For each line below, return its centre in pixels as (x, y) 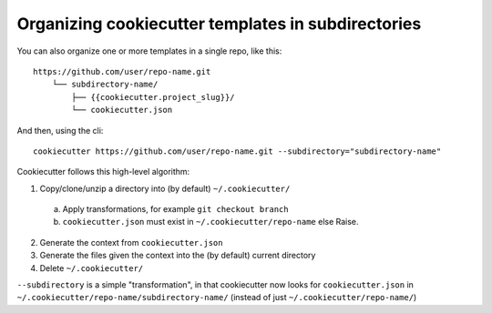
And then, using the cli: (60, 130)
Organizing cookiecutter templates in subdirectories (219, 24)
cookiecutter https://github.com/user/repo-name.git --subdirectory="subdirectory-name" (237, 151)
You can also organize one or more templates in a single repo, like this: (149, 51)
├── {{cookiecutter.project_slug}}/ (154, 97)
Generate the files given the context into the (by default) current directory (178, 256)
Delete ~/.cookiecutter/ (92, 268)
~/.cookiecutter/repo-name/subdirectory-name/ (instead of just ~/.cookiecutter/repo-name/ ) (217, 298)
